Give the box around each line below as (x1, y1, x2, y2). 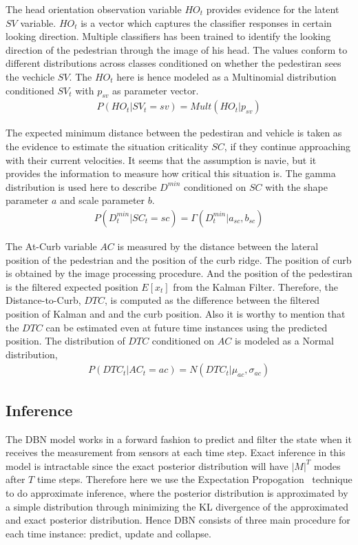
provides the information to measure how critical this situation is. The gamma (6, 166, 336, 181)
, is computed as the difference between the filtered (105, 293, 320, 307)
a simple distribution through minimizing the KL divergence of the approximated (6, 499, 348, 513)
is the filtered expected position (6, 279, 138, 294)
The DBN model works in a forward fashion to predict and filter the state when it (6, 431, 352, 446)
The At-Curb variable (6, 238, 97, 253)
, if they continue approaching (224, 138, 351, 153)
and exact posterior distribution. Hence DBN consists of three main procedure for (6, 513, 350, 527)
